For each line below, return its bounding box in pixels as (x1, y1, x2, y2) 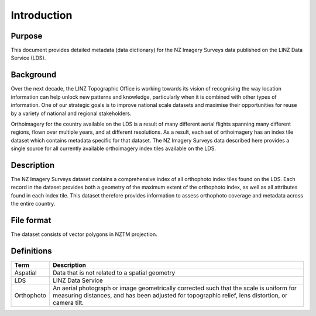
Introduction (11, 9, 73, 22)
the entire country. (11, 200, 56, 207)
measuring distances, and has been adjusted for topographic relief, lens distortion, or (53, 291, 288, 299)
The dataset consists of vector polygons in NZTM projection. (11, 231, 157, 238)
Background (11, 70, 57, 80)
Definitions (11, 246, 52, 256)
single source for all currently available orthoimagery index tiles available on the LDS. (11, 145, 217, 152)
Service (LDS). (11, 54, 46, 61)
